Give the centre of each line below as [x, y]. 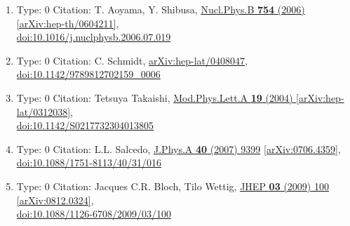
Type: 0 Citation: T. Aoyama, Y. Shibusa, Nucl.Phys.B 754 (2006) [161, 9]
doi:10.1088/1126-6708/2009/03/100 [94, 214]
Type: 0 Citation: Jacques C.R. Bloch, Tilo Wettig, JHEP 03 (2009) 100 [173, 186]
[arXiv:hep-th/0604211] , [68, 23]
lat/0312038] [43, 111]
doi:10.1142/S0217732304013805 [85, 125]
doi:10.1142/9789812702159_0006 [88, 74]
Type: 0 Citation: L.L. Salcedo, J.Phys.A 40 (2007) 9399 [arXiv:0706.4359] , [179, 148]
